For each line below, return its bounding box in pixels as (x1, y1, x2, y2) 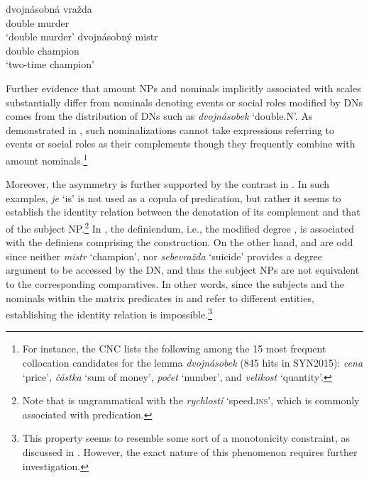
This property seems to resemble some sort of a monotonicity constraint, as (22, 430, 350, 445)
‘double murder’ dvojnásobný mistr (6, 29, 158, 44)
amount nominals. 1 (6, 150, 88, 167)
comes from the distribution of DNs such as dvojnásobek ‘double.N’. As (6, 109, 313, 123)
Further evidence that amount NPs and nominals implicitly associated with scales (6, 80, 361, 95)
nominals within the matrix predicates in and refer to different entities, (6, 290, 314, 305)
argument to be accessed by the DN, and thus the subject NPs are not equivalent (6, 262, 360, 277)
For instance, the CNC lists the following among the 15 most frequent (22, 341, 326, 356)
